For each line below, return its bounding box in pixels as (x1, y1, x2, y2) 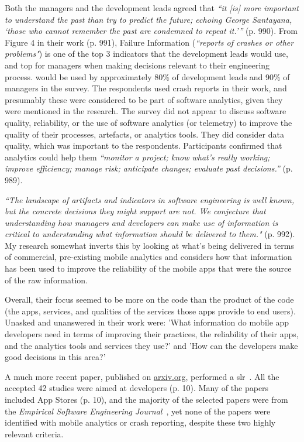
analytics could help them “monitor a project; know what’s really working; (5, 150, 270, 163)
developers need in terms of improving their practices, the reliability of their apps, (5, 328, 299, 340)
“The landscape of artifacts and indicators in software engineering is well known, (5, 193, 295, 205)
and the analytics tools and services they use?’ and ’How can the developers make (5, 339, 298, 351)
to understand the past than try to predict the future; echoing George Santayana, (5, 13, 292, 25)
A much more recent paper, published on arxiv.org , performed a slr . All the (5, 370, 279, 382)
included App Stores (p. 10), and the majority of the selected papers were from (5, 393, 288, 405)
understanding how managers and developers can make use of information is (5, 216, 278, 228)
